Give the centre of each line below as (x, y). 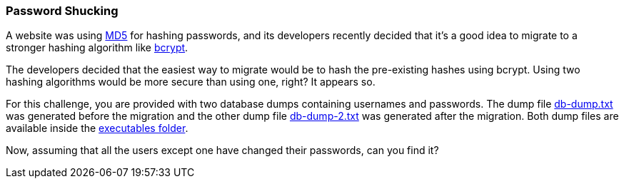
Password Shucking (62, 11)
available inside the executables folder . (97, 128)
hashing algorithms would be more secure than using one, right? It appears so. (191, 82)
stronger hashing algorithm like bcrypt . (97, 48)
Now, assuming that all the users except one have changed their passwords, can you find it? (222, 150)
